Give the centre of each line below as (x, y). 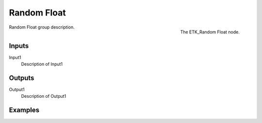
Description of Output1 (44, 96)
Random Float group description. (42, 27)
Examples (24, 110)
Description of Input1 (42, 64)
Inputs (19, 46)
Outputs (22, 78)
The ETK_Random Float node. (210, 32)
